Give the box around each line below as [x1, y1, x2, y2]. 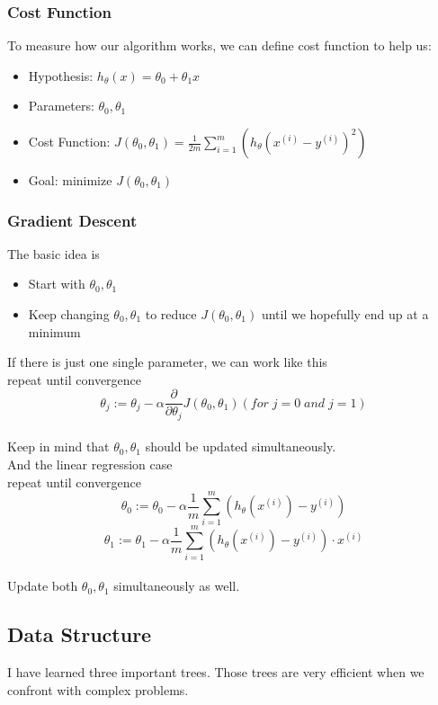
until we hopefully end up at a [261, 305, 429, 323]
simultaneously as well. [113, 576, 240, 595]
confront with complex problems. [7, 680, 189, 699]
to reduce [145, 305, 197, 323]
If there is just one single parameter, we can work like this [7, 352, 327, 371]
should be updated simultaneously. [145, 437, 336, 456]
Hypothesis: [28, 66, 94, 85]
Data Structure [7, 620, 152, 648]
